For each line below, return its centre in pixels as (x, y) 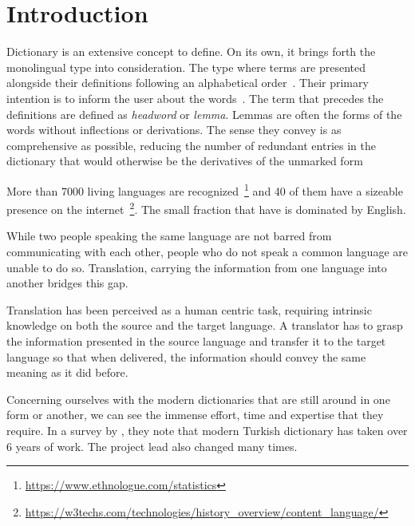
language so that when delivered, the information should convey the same (186, 356)
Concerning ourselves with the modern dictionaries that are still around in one (198, 399)
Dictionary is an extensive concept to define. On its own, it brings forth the (191, 51)
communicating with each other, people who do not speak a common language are (207, 251)
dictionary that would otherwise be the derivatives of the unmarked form (185, 161)
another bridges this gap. (67, 283)
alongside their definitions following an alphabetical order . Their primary (188, 83)
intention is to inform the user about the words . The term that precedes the (195, 98)
